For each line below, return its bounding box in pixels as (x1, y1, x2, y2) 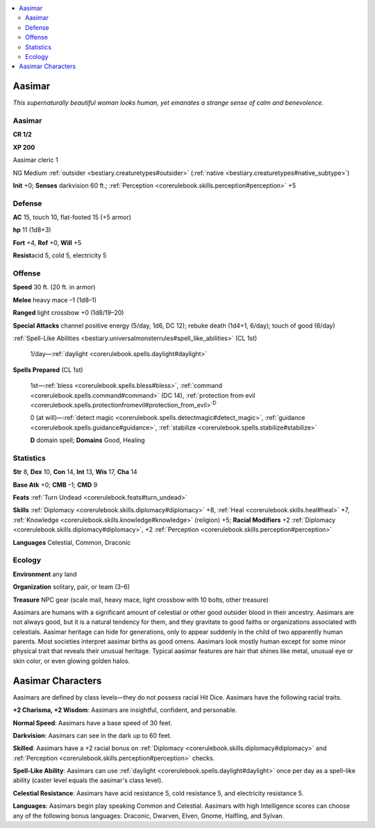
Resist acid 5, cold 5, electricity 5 (12, 251, 107, 260)
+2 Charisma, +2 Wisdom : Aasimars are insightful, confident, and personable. (12, 706, 237, 714)
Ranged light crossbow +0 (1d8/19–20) (12, 309, 124, 317)
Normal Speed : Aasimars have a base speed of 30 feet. (12, 718, 173, 727)
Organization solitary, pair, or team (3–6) (12, 583, 131, 591)
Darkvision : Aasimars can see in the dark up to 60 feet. (12, 731, 172, 739)
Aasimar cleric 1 (12, 156, 58, 164)
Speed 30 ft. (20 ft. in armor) (12, 283, 96, 292)
